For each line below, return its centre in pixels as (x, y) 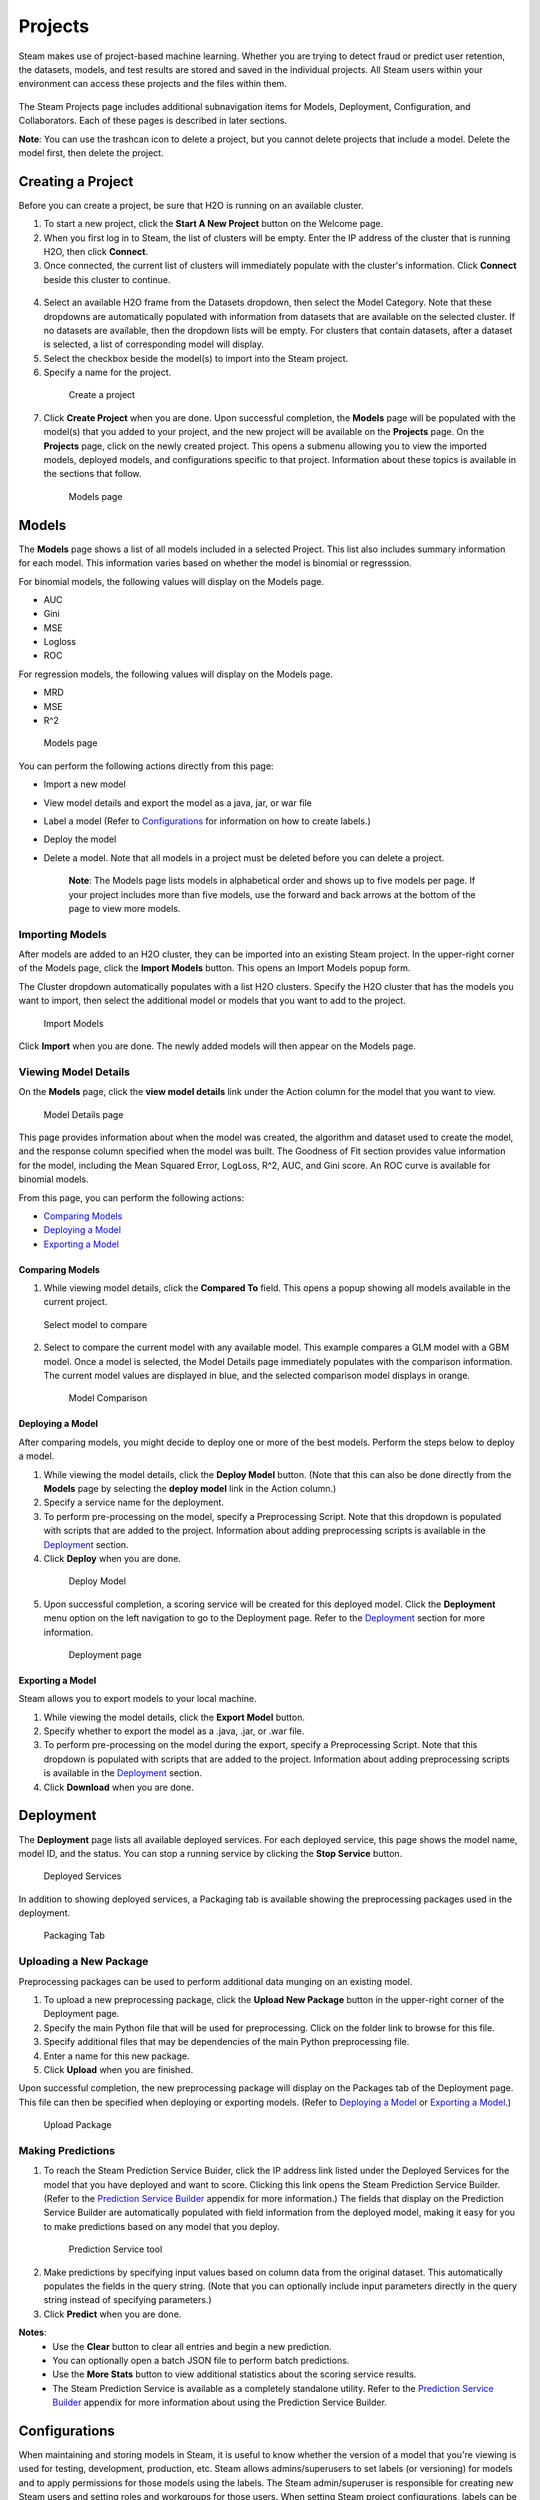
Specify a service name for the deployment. (134, 1502)
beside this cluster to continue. (107, 279)
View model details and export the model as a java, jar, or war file (177, 802)
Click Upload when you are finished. (118, 2069)
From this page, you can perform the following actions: (131, 1197)
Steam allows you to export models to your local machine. (137, 1699)
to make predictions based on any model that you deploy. (161, 2226)
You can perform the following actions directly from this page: (146, 766)
